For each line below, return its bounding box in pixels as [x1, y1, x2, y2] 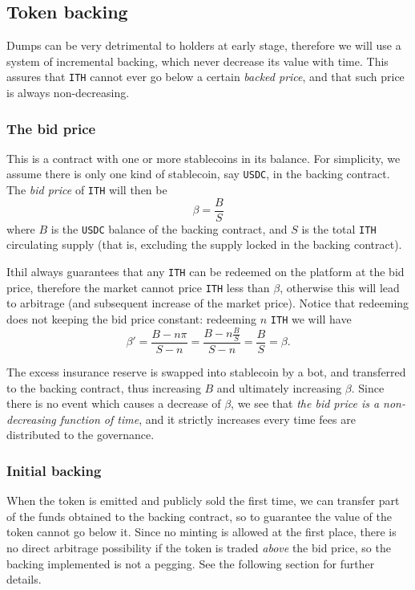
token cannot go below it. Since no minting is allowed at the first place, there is [6, 523, 397, 540]
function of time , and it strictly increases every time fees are [59, 410, 356, 427]
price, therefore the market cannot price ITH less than [6, 279, 270, 295]
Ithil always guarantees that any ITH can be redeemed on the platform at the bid [6, 263, 405, 280]
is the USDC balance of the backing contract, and [50, 220, 288, 237]
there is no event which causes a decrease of [6, 395, 221, 412]
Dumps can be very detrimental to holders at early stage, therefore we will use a [6, 37, 401, 54]
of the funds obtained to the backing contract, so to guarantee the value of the [6, 507, 392, 524]
